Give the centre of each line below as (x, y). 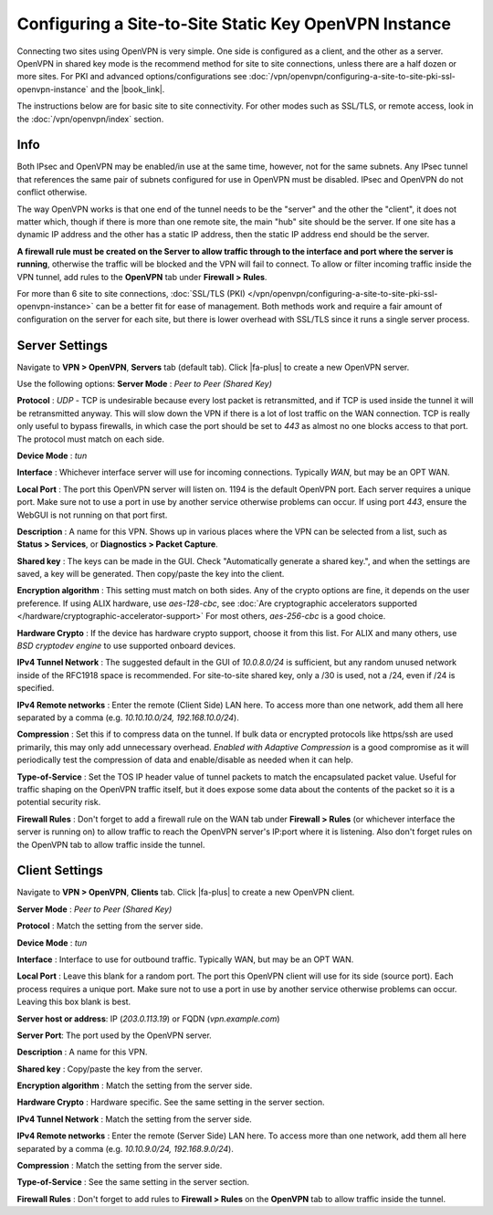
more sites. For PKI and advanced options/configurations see (132, 77)
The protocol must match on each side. (90, 439)
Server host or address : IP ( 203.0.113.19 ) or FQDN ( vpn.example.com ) (148, 1019)
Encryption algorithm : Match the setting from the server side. (135, 1085)
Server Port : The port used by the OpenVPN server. (114, 1035)
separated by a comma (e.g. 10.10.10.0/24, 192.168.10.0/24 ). (128, 717)
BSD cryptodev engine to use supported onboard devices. (126, 646)
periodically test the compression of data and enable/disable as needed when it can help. (185, 760)
